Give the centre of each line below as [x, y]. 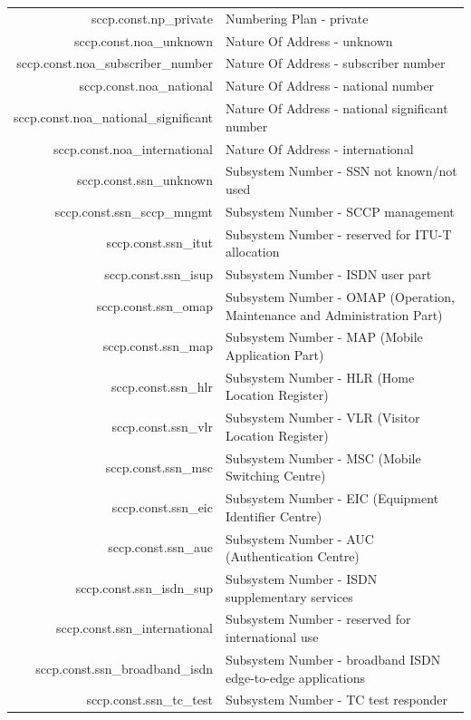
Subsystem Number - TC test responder [336, 700]
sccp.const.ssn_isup [159, 274]
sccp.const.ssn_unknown [144, 180]
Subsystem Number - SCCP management [340, 211]
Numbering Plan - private [297, 18]
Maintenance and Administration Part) [334, 314]
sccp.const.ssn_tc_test [149, 700]
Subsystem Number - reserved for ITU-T [338, 234]
